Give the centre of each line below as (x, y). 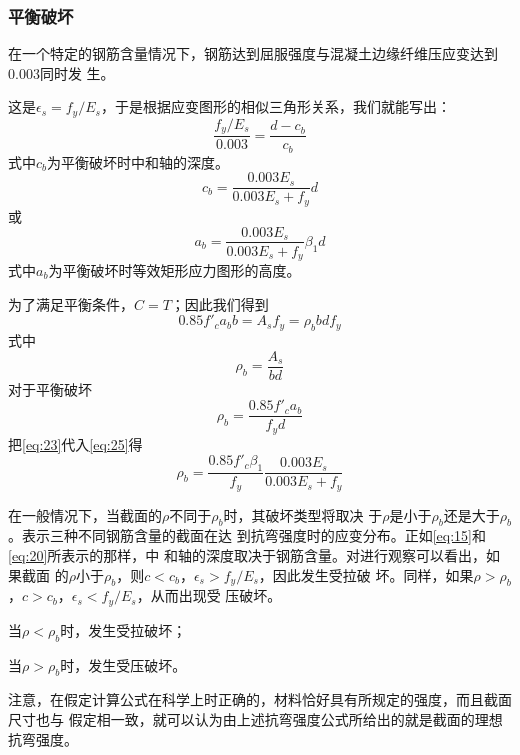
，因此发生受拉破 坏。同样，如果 (366, 574)
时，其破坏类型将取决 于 (303, 514)
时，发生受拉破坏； (123, 629)
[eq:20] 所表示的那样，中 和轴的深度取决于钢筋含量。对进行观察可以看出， (247, 555)
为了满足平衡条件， (71, 303)
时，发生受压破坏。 (123, 664)
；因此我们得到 (219, 303)
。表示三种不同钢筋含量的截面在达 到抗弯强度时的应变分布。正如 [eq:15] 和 (247, 535)
